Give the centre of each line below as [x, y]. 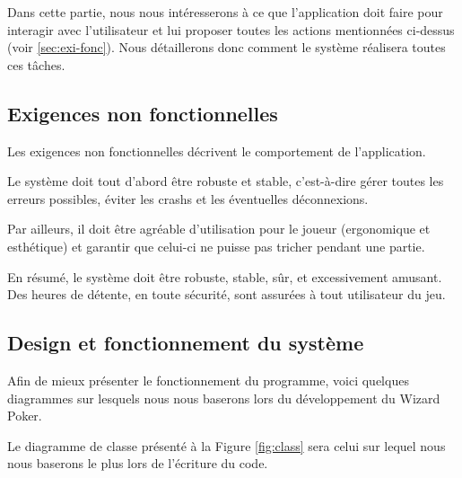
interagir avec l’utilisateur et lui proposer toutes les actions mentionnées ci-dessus [231, 29]
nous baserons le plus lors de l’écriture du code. [138, 463]
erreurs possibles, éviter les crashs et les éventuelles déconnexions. [188, 198]
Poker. [25, 416]
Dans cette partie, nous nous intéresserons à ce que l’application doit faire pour [225, 12]
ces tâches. [36, 64]
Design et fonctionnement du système [186, 343]
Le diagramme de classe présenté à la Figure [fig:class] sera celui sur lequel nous [227, 445]
